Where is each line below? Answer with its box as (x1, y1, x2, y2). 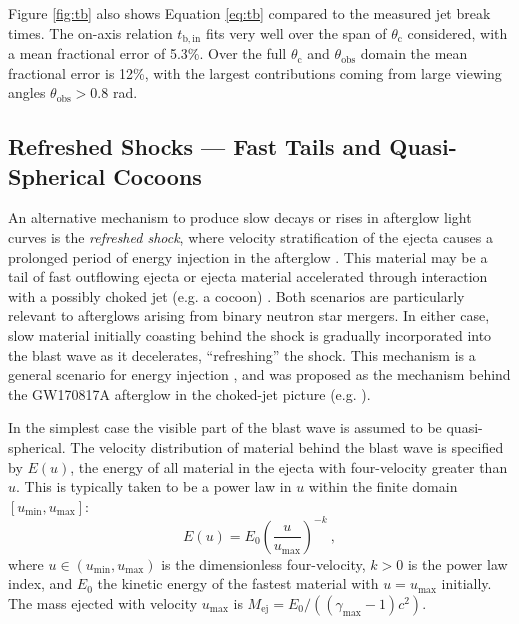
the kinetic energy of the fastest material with (97, 573, 379, 594)
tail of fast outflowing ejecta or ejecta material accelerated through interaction (8, 266, 488, 287)
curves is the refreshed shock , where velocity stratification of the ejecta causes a (8, 227, 493, 248)
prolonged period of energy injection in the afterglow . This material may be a (8, 246, 488, 267)
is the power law (407, 553, 508, 574)
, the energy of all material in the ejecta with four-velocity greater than (70, 456, 508, 477)
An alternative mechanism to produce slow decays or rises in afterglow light (8, 207, 472, 228)
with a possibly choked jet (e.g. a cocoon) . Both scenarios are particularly (8, 285, 465, 306)
